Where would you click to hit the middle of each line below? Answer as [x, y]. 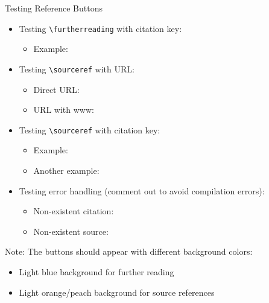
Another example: [66, 170]
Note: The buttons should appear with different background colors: [129, 251]
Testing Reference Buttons [54, 8]
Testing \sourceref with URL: [77, 69]
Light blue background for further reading [97, 271]
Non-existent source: [71, 231]
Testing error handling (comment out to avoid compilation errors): [142, 190]
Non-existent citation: [74, 211]
